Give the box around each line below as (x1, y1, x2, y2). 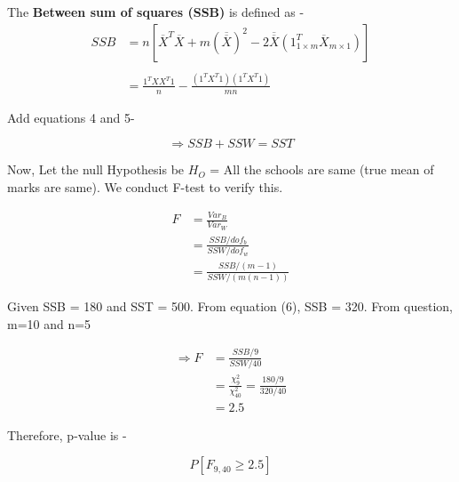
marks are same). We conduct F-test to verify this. (7, 178, 283, 197)
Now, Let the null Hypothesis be (7, 160, 185, 179)
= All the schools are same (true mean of (210, 160, 434, 179)
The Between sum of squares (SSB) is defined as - (7, 3, 305, 20)
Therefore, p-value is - (7, 425, 127, 444)
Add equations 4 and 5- (7, 108, 135, 126)
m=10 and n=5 (7, 314, 91, 333)
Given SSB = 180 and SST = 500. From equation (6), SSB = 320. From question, (7, 297, 453, 316)
